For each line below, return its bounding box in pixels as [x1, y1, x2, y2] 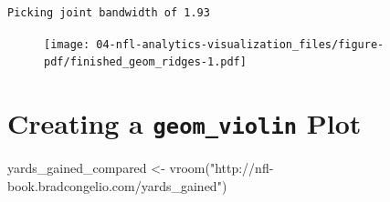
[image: [44, 37, 90, 51]
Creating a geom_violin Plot [7, 105, 362, 142]
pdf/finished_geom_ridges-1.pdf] [44, 56, 247, 69]
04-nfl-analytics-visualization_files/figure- [96, 37, 385, 51]
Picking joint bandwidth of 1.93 [7, 6, 210, 19]
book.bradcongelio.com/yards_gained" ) [7, 176, 227, 195]
